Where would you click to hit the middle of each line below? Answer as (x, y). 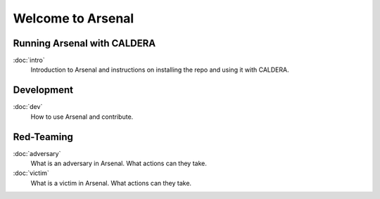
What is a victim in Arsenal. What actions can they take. (111, 183)
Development (43, 90)
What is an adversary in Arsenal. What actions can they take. (119, 163)
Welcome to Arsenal (74, 18)
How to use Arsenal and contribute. (82, 117)
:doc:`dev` (28, 107)
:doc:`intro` (29, 60)
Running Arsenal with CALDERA (84, 43)
